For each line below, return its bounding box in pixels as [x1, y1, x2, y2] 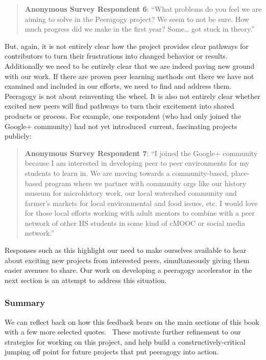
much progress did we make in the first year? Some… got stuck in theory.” [25, 23, 255, 34]
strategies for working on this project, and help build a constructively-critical [5, 336, 246, 347]
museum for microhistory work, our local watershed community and [25, 188, 237, 198]
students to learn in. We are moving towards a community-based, [25, 167, 229, 178]
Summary [5, 296, 45, 309]
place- [231, 167, 250, 178]
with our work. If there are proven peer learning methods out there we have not [5, 70, 254, 81]
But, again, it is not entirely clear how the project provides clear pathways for [5, 40, 249, 51]
